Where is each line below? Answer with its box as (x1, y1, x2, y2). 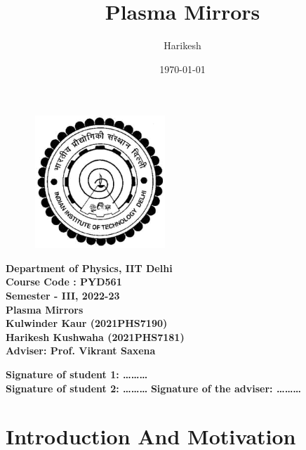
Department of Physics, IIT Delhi (6, 260, 173, 275)
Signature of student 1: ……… (6, 367, 148, 382)
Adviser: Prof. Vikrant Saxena (6, 343, 156, 358)
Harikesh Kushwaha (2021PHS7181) (6, 329, 185, 344)
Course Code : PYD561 (6, 274, 122, 289)
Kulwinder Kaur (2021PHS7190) (6, 316, 168, 330)
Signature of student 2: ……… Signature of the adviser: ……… (6, 380, 302, 395)
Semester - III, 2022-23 (6, 288, 120, 303)
